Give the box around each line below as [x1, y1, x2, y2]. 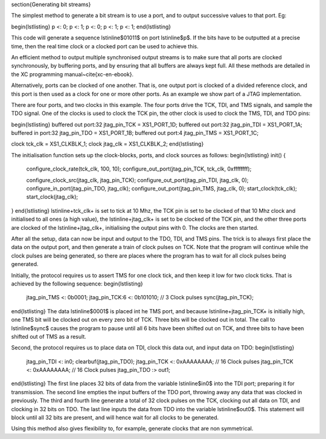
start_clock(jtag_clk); [26, 193, 78, 201]
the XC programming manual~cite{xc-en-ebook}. [11, 70, 134, 78]
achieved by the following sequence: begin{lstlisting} [11, 280, 143, 287]
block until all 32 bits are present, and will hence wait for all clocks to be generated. [11, 414, 219, 421]
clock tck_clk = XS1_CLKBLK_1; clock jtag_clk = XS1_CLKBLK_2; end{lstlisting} [11, 140, 204, 148]
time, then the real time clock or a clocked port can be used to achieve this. [11, 42, 199, 50]
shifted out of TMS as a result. [11, 333, 87, 340]
